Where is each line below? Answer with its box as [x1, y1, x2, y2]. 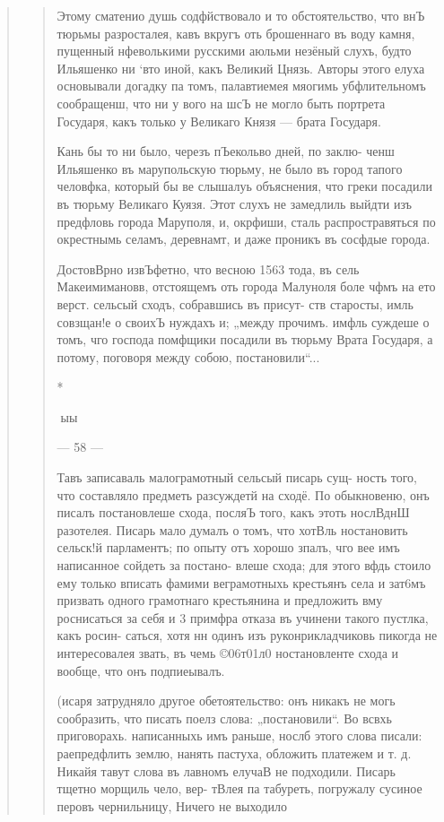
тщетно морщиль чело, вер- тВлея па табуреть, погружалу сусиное [57, 779, 422, 798]
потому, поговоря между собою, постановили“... [57, 347, 320, 366]
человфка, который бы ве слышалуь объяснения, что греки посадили [57, 177, 432, 195]
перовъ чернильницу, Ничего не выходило [57, 796, 288, 815]
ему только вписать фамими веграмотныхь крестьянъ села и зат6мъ [57, 573, 426, 592]
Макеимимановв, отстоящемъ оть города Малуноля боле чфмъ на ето [57, 277, 436, 296]
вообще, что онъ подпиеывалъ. [57, 661, 225, 679]
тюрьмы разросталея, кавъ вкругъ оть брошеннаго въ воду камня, [57, 23, 415, 42]
